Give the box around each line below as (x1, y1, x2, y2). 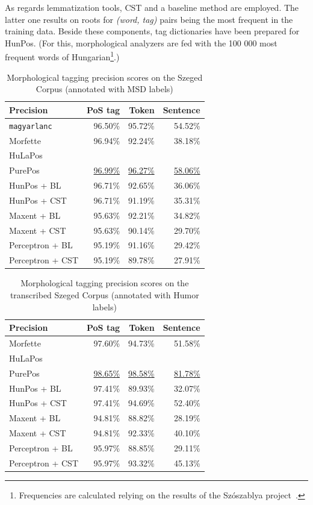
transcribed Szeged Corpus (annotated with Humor (10, 289, 199, 301)
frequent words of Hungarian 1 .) (5, 49, 120, 63)
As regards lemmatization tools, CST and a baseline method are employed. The (5, 1, 299, 13)
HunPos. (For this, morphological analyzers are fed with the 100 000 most (5, 36, 277, 49)
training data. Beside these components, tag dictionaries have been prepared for (5, 25, 300, 37)
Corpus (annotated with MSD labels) (36, 83, 173, 95)
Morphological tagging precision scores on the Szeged (7, 71, 203, 83)
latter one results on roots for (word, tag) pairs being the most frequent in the (5, 13, 293, 25)
